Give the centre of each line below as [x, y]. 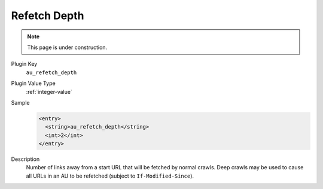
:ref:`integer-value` [49, 92]
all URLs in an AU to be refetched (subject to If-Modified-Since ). [110, 176]
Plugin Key [24, 64]
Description [25, 159]
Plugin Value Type [33, 83]
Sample [20, 102]
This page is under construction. [67, 47]
